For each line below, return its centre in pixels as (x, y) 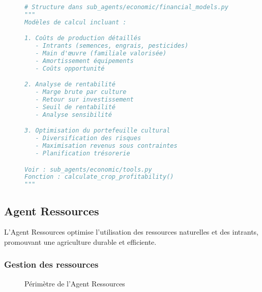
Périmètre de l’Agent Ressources (75, 283)
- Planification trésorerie (83, 153)
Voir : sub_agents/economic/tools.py (88, 169)
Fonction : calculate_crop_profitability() (99, 177)
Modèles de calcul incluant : (76, 22)
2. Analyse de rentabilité (70, 85)
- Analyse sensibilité (74, 115)
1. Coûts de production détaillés (83, 38)
